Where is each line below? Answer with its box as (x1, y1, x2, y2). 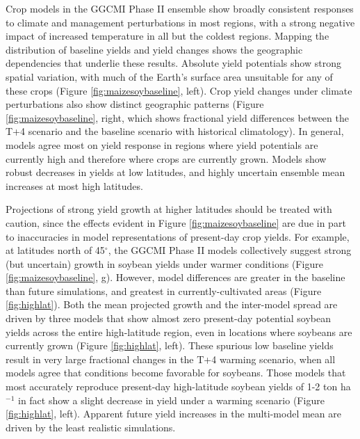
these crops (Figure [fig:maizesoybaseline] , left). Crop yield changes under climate (6, 83, 352, 97)
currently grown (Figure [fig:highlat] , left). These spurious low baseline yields (6, 338, 334, 353)
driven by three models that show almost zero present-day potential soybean (6, 311, 331, 326)
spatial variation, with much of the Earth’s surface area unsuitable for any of (6, 69, 333, 83)
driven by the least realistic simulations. (6, 420, 176, 434)
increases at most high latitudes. (6, 178, 143, 193)
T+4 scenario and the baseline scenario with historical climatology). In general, (6, 124, 344, 138)
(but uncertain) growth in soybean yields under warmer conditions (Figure (6, 256, 323, 271)
